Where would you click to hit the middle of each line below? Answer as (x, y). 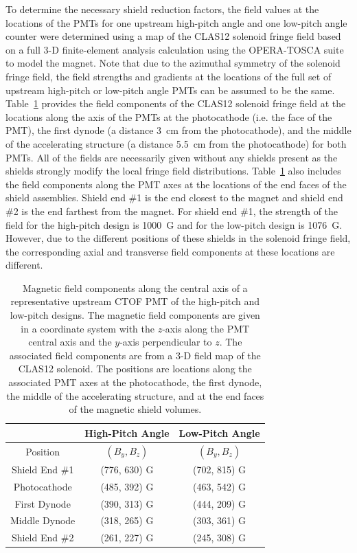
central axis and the (70, 342)
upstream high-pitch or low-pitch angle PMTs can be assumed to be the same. (170, 90)
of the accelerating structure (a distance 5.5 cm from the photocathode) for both (176, 143)
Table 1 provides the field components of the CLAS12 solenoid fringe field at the (176, 103)
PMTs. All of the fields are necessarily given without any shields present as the (172, 157)
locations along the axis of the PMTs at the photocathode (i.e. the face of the (169, 116)
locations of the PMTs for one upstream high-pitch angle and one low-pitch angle (176, 22)
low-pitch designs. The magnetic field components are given (135, 315)
